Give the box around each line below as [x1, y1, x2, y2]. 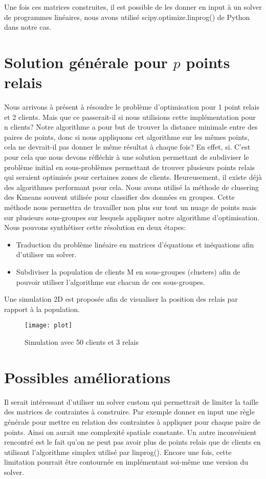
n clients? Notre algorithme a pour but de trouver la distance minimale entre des [4, 121, 258, 132]
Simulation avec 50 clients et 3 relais [25, 337, 139, 347]
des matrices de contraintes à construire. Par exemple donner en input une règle [4, 406, 255, 417]
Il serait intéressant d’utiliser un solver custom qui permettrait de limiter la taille [4, 396, 259, 407]
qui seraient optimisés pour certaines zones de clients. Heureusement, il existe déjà [4, 172, 262, 182]
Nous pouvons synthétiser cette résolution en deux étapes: [4, 222, 186, 233]
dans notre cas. [4, 22, 51, 32]
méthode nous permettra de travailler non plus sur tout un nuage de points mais [4, 202, 257, 213]
